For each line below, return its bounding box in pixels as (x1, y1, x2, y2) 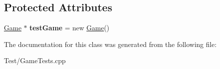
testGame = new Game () (29, 23, 110, 33)
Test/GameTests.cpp (4, 55, 66, 66)
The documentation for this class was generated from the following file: (4, 39, 217, 49)
